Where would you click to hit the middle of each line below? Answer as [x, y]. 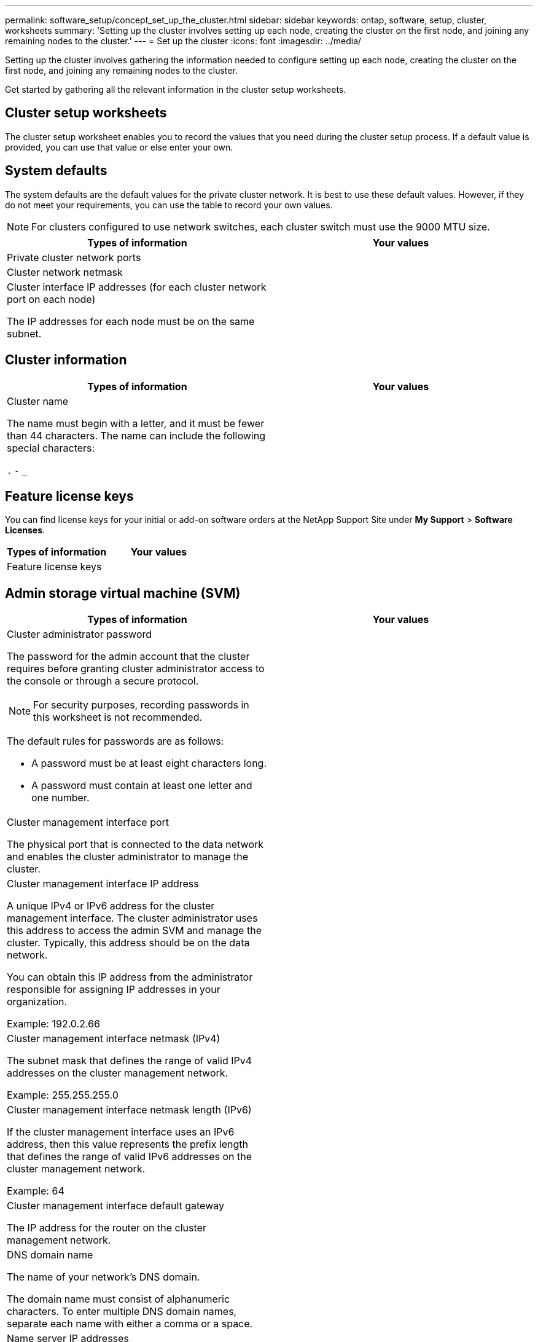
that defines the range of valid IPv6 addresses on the [129, 1157]
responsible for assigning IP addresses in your [114, 990]
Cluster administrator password [80, 634]
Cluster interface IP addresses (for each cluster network [137, 287]
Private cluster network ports [74, 257]
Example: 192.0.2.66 [53, 1024]
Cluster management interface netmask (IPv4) [114, 1039]
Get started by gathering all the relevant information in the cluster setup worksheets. [176, 89]
